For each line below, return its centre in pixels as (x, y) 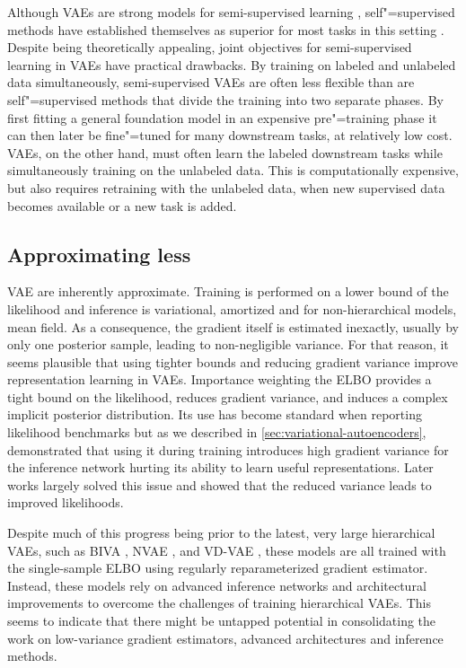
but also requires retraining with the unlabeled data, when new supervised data (226, 187)
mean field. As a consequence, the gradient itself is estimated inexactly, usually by (233, 326)
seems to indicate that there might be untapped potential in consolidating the (222, 621)
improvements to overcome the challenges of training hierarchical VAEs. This (219, 603)
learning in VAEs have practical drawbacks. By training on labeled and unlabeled (232, 64)
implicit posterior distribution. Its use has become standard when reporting (215, 414)
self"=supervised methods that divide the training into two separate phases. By (225, 99)
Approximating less (99, 254)
